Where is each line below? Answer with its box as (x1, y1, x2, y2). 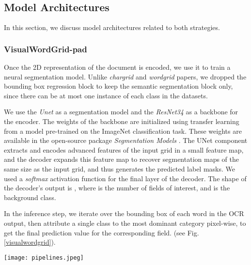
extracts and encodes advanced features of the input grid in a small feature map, (4, 144, 244, 155)
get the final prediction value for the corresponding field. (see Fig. (4, 227, 199, 237)
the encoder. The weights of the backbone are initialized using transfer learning (4, 116, 239, 126)
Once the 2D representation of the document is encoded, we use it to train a (4, 62, 231, 72)
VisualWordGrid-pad (4, 43, 87, 55)
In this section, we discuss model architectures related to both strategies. (4, 22, 220, 32)
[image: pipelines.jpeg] (4, 254, 84, 261)
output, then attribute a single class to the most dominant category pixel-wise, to (4, 218, 246, 228)
